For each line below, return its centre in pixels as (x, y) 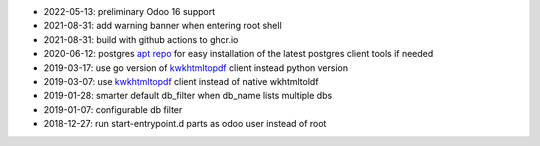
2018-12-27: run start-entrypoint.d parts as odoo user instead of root (185, 124)
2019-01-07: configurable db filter (113, 109)
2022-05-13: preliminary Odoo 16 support (129, 11)
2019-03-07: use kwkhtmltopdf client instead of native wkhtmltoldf (181, 81)
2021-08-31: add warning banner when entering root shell (162, 26)
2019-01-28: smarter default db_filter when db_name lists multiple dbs (188, 96)
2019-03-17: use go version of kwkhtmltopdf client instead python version (196, 67)
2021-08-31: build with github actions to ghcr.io (141, 39)
